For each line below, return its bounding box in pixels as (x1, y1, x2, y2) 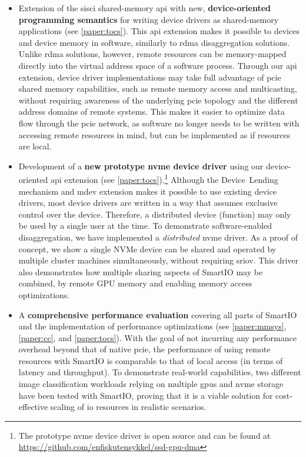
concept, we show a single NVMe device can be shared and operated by (18, 242, 277, 255)
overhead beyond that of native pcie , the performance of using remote (18, 343, 271, 355)
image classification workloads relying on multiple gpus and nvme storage (18, 378, 284, 390)
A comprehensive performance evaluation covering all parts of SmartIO (18, 308, 297, 321)
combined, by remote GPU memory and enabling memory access (18, 277, 252, 289)
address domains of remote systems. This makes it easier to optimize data (18, 105, 285, 118)
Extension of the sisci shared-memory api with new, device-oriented (18, 2, 271, 14)
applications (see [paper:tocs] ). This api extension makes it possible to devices (18, 25, 300, 37)
